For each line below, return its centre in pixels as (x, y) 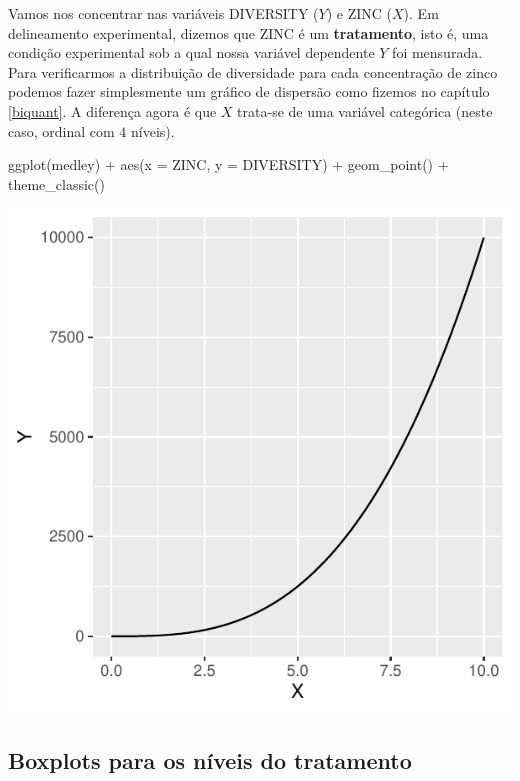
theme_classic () (56, 183)
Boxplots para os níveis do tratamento (210, 760)
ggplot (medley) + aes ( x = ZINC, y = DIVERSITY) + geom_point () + (228, 164)
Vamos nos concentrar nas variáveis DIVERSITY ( (163, 13)
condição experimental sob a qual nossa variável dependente (191, 52)
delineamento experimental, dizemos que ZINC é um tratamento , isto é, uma (248, 32)
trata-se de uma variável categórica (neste (365, 110)
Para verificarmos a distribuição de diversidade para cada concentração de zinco (253, 71)
